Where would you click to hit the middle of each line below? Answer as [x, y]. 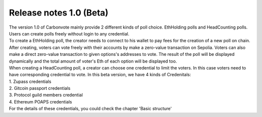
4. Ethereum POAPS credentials [41, 101]
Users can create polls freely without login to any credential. [69, 33]
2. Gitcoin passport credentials [40, 88]
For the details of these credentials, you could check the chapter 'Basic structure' [90, 109]
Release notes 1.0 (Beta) [59, 13]
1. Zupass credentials [30, 81]
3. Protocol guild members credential [46, 95]
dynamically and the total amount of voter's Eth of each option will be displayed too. [93, 61]
